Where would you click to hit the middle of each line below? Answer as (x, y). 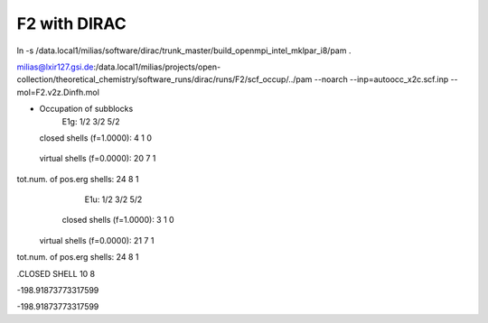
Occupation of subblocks (86, 109)
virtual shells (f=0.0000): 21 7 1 (97, 240)
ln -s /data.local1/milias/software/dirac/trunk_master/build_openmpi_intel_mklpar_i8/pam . (184, 51)
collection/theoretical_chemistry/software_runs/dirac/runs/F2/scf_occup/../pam (164, 79)
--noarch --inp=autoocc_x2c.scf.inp (381, 79)
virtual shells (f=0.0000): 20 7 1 (98, 159)
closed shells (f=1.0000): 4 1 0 (96, 138)
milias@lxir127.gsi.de (55, 67)
